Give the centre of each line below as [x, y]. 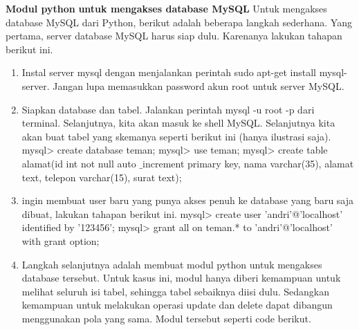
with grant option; [61, 240]
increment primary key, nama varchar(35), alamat [248, 163]
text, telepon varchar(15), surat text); [102, 177]
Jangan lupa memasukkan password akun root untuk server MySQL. [199, 85]
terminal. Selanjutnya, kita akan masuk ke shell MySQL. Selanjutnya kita [178, 123]
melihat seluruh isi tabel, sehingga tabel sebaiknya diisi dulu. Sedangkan [176, 291]
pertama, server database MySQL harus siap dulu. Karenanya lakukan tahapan [174, 36]
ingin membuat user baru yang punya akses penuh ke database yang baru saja [188, 200]
